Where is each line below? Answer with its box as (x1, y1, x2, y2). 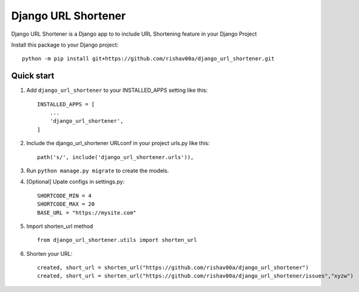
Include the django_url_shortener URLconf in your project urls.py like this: (26, 140, 210, 147)
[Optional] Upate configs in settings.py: (26, 178, 125, 186)
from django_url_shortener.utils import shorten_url (37, 236, 197, 244)
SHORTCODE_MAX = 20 (37, 201, 95, 208)
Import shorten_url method (26, 222, 93, 230)
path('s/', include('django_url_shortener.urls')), (37, 154, 194, 160)
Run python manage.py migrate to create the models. (26, 167, 169, 174)
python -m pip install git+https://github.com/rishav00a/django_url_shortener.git (22, 55, 275, 62)
